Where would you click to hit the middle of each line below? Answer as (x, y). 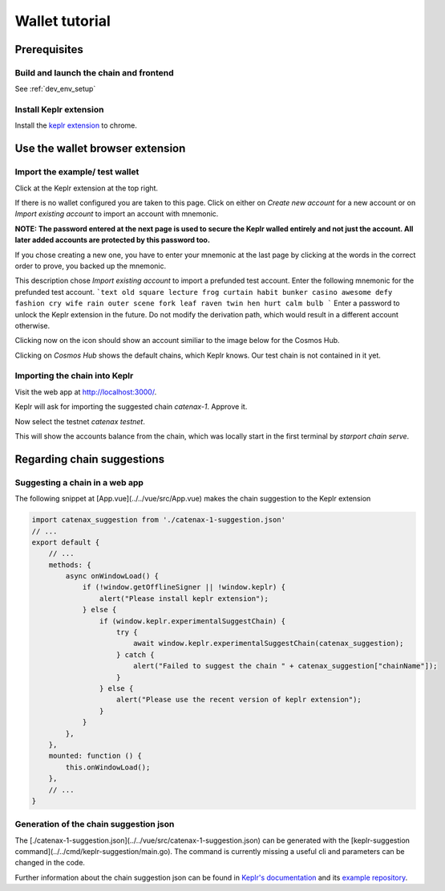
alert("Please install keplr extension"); (184, 598)
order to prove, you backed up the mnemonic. (91, 266)
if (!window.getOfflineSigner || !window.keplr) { (184, 587)
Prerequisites (49, 49)
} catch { (136, 654)
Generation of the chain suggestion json (95, 824)
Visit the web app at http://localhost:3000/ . (86, 392)
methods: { (70, 565)
